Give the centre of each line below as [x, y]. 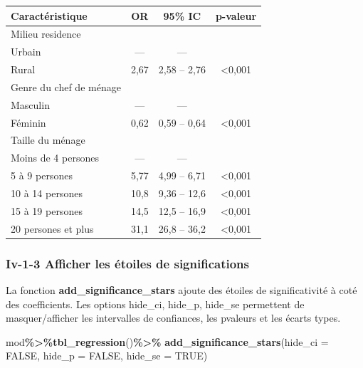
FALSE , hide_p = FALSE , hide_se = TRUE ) [107, 356]
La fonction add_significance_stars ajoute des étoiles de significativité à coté [181, 289]
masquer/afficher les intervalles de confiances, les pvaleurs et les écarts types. [173, 318]
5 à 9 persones [42, 175]
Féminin [28, 122]
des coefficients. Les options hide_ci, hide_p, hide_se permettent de [155, 304]
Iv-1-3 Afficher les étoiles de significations [127, 263]
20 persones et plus [52, 228]
